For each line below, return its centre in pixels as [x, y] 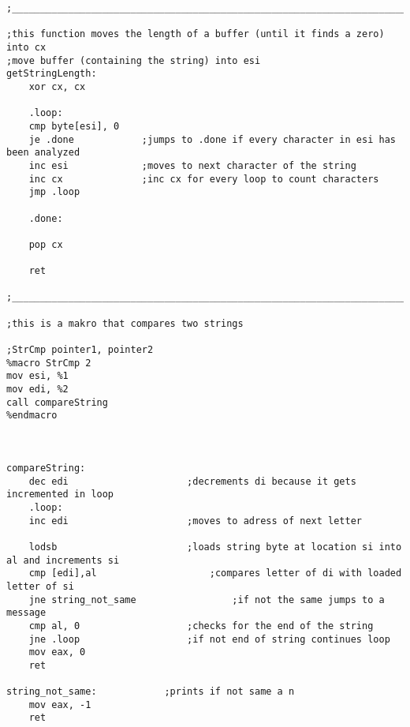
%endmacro [32, 416]
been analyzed [43, 153]
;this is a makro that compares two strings [125, 323]
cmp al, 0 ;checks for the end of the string [201, 626]
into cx [26, 47]
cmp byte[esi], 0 [74, 126]
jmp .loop [54, 192]
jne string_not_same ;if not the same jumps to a [207, 600]
